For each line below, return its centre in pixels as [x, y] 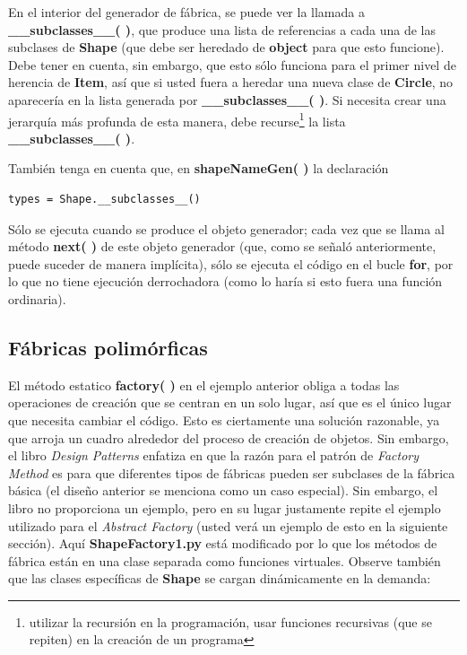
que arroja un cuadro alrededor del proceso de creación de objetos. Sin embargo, [229, 437]
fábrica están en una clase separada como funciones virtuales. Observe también [225, 560]
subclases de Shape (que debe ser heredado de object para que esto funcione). [226, 47]
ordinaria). [37, 298]
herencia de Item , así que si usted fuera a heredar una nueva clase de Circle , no [231, 82]
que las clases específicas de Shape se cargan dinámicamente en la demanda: [220, 578]
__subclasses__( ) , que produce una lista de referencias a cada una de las [222, 29]
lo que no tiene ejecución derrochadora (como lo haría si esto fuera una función [225, 281]
